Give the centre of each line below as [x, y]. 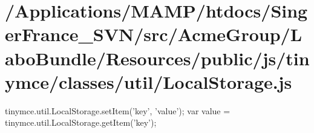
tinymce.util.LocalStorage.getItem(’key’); [81, 122]
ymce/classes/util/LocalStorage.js [149, 81]
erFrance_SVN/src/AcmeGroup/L [154, 34]
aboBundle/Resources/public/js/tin [157, 58]
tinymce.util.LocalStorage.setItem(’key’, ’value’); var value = [118, 110]
